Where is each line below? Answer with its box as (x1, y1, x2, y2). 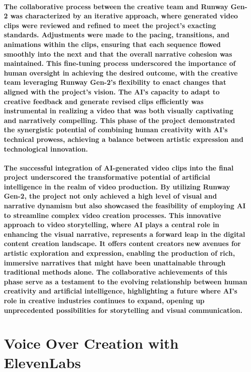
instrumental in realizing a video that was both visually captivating (4, 106, 234, 116)
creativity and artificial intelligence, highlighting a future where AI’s (4, 286, 237, 296)
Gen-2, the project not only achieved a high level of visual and (4, 191, 217, 201)
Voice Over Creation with (4, 333, 179, 353)
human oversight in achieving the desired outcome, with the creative (4, 67, 238, 77)
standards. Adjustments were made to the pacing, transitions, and (4, 30, 230, 40)
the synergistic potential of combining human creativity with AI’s (4, 124, 228, 135)
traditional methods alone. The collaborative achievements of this (4, 267, 227, 277)
